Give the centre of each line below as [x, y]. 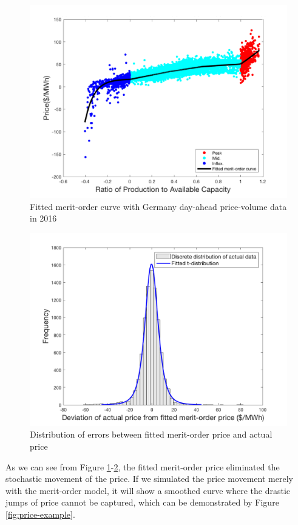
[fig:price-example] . [40, 514]
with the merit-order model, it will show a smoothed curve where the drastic [148, 490]
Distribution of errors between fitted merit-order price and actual [151, 434]
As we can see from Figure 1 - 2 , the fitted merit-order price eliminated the [143, 466]
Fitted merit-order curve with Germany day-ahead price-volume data [158, 206]
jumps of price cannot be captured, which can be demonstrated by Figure [142, 502]
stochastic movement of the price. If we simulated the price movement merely [149, 479]
